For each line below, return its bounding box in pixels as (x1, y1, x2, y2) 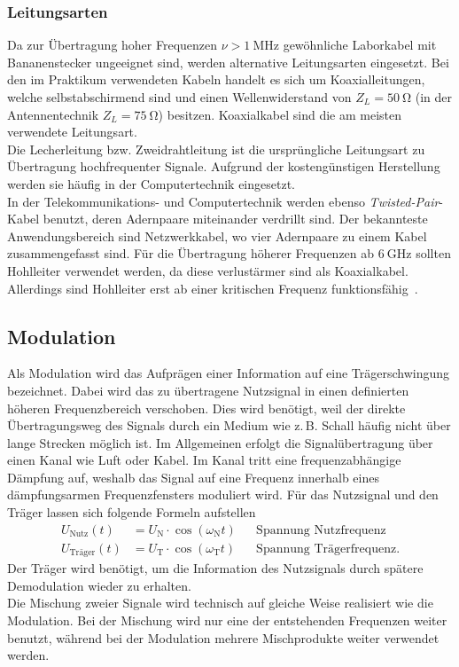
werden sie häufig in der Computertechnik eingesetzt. (7, 174, 295, 192)
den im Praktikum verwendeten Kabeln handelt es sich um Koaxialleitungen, (7, 70, 425, 89)
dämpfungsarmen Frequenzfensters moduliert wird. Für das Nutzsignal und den (7, 485, 439, 504)
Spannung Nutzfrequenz (256, 523, 386, 537)
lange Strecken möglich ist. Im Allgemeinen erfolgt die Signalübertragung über (7, 433, 433, 451)
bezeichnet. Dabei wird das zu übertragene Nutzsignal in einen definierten (7, 381, 409, 399)
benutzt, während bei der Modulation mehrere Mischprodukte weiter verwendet (7, 628, 440, 647)
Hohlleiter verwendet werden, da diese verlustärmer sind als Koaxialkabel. (7, 261, 408, 279)
